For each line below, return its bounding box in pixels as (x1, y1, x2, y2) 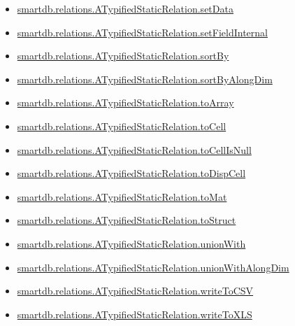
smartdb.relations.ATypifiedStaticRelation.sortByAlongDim (17, 71, 273, 86)
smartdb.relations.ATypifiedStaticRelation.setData (17, 1, 233, 15)
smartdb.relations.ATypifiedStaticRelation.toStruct (17, 213, 236, 227)
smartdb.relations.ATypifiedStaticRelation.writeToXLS (17, 306, 252, 321)
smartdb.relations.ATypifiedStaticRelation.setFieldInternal (17, 24, 268, 39)
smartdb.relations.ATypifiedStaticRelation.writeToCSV (17, 283, 254, 298)
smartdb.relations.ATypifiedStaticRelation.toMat (17, 189, 227, 204)
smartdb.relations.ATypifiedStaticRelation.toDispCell (17, 166, 246, 180)
